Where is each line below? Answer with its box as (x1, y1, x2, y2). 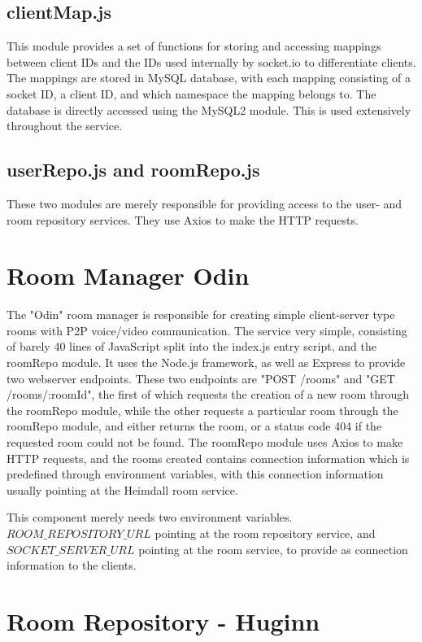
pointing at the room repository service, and (154, 525, 376, 541)
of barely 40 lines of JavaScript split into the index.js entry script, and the (7, 338, 376, 355)
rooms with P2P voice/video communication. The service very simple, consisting (7, 321, 407, 338)
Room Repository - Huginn (7, 604, 320, 637)
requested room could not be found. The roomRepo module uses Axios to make (7, 434, 403, 451)
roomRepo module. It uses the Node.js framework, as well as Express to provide (7, 354, 406, 371)
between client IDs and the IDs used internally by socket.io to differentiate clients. (7, 53, 416, 70)
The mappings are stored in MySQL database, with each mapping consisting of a (7, 69, 411, 86)
